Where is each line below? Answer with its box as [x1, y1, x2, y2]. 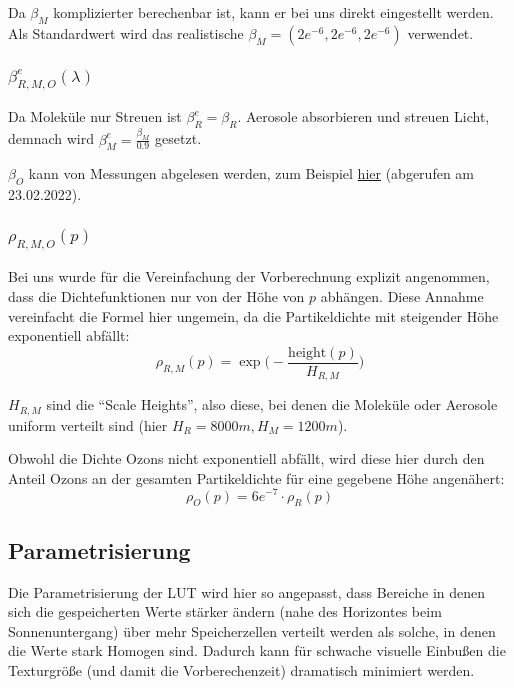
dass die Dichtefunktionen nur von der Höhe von [8, 285, 305, 306]
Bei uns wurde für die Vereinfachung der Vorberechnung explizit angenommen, [8, 266, 490, 287]
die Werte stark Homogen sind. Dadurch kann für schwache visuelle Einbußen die [8, 640, 506, 661]
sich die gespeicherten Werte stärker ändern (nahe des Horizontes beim [8, 601, 442, 622]
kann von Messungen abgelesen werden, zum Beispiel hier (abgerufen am [28, 163, 474, 184]
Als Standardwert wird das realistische [8, 22, 244, 43]
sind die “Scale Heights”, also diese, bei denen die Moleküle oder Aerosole [46, 394, 498, 415]
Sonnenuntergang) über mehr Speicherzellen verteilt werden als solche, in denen [8, 620, 496, 641]
